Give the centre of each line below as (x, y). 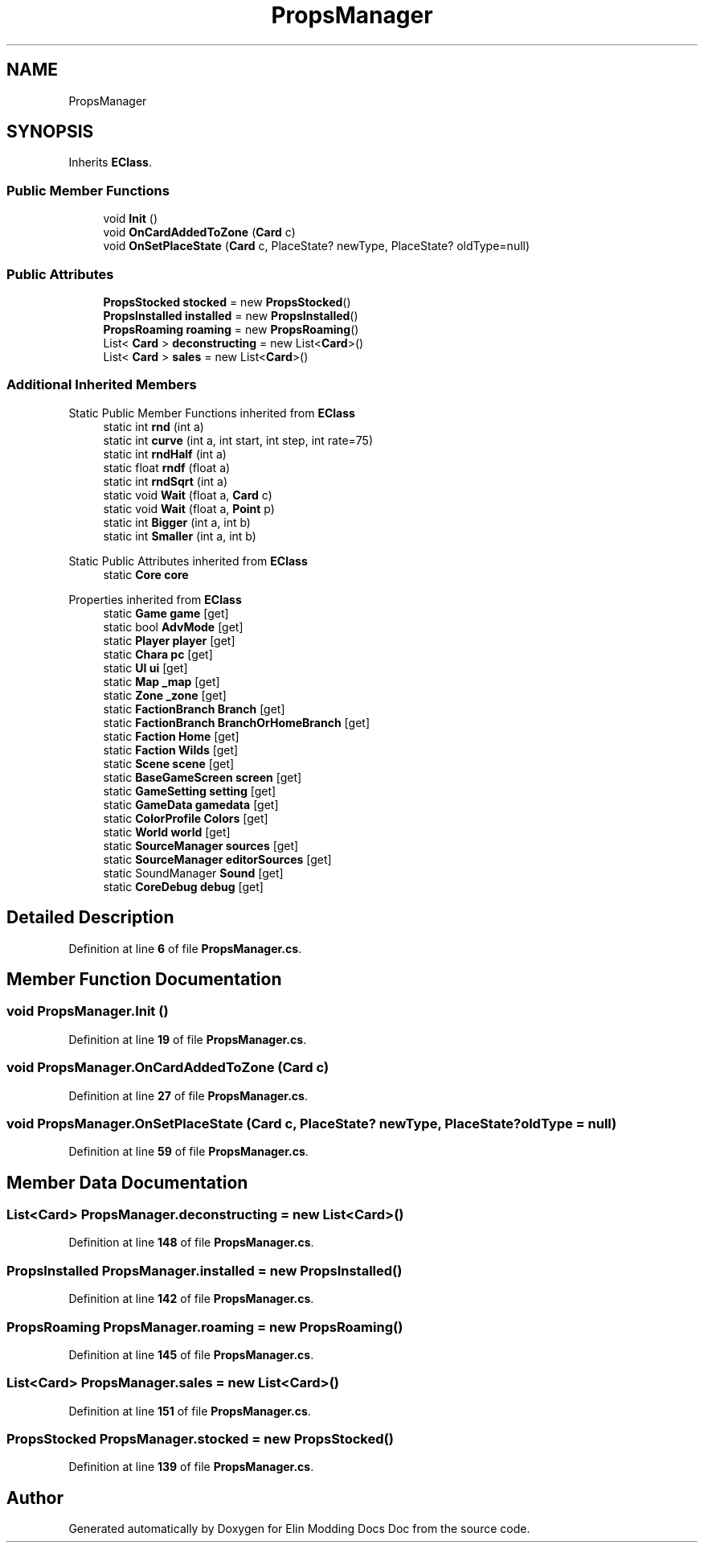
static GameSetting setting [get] (190, 791)
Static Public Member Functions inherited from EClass (212, 413)
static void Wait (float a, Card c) (188, 495)
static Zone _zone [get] (165, 695)
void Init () (131, 219)
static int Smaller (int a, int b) (180, 536)
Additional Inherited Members (102, 385)
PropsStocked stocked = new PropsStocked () (227, 302)
